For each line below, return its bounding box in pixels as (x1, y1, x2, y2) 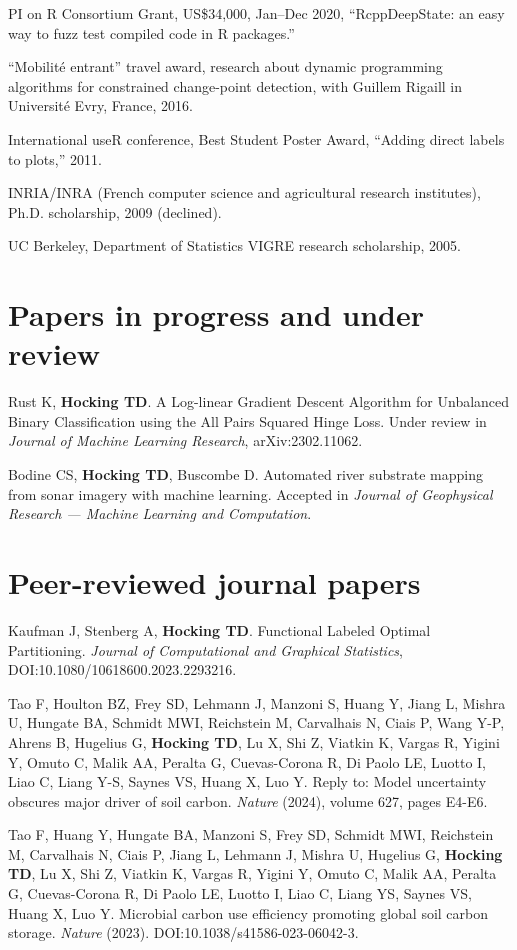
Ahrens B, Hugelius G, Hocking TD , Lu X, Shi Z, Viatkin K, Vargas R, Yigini (8, 731, 500, 752)
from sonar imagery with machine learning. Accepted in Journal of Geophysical (8, 483, 493, 504)
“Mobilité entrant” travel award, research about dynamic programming (8, 56, 443, 77)
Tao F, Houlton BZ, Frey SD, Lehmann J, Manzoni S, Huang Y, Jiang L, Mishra (8, 692, 506, 713)
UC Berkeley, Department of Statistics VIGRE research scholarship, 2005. (8, 235, 461, 256)
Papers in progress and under (8, 294, 424, 335)
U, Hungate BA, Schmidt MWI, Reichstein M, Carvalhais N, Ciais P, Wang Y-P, (8, 712, 505, 733)
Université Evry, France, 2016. (8, 95, 193, 116)
